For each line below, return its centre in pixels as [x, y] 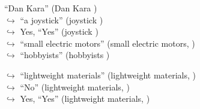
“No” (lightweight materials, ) [75, 87]
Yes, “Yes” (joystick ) [59, 31]
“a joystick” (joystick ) [62, 19]
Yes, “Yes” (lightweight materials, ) [85, 99]
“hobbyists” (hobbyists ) [65, 55]
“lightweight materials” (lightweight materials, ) [108, 75]
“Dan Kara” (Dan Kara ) [51, 8]
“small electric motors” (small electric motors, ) [108, 43]
